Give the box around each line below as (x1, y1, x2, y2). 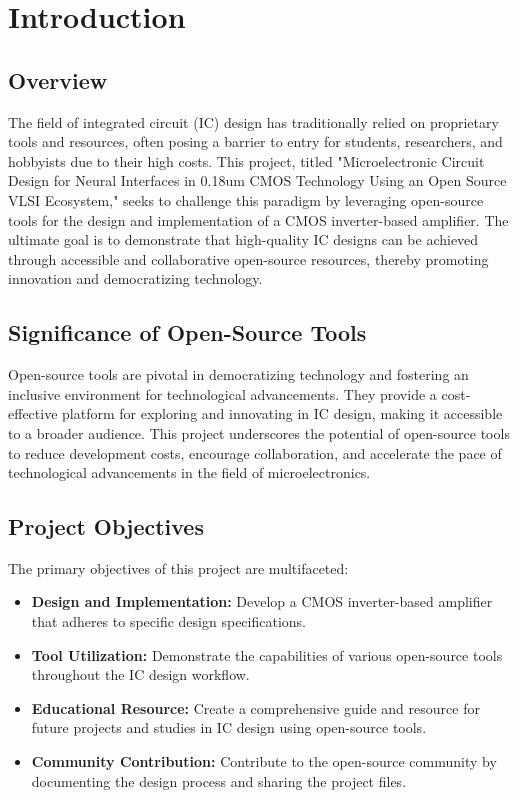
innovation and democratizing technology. (8, 268, 263, 289)
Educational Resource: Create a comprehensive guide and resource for (31, 697, 480, 718)
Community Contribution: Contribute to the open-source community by (31, 751, 497, 772)
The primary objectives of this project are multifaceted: (8, 557, 349, 578)
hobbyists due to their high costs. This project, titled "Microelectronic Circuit (8, 150, 485, 171)
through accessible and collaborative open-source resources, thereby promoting (8, 248, 489, 269)
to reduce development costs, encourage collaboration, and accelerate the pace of (8, 442, 502, 463)
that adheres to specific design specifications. (31, 611, 306, 632)
